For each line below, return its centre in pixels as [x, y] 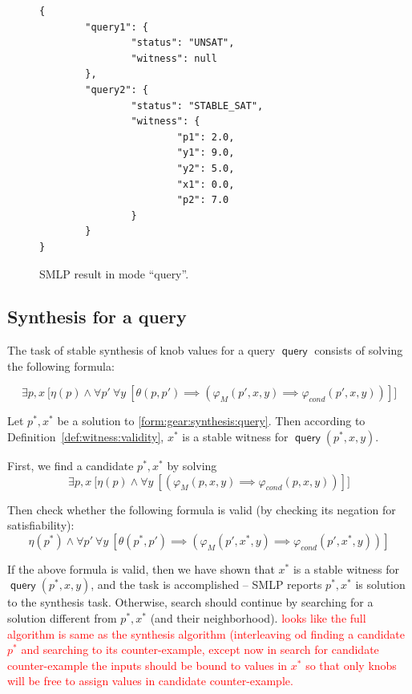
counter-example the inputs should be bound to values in [147, 665]
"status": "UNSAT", [183, 43]
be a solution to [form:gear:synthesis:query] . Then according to [211, 421]
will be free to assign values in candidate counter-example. [150, 681]
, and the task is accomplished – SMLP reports [206, 584]
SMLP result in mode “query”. [114, 273]
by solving [192, 466]
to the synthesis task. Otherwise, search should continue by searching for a [190, 602]
